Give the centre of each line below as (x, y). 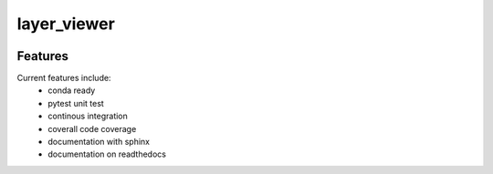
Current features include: (64, 78)
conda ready (72, 90)
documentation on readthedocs (107, 154)
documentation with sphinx (99, 142)
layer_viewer (66, 24)
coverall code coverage (92, 128)
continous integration (88, 116)
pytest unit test (76, 103)
